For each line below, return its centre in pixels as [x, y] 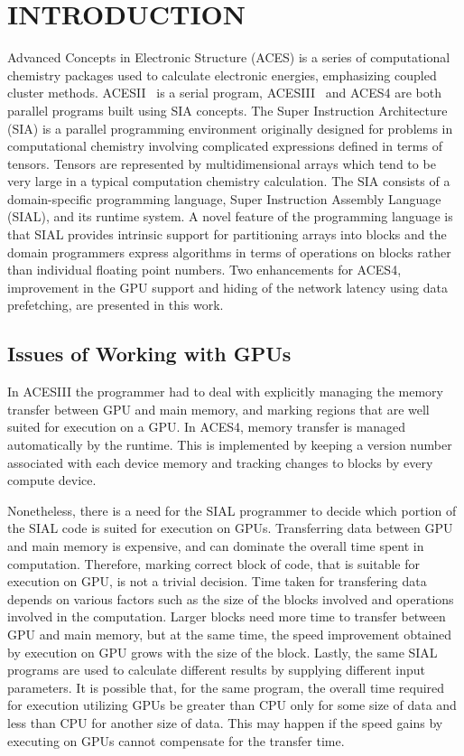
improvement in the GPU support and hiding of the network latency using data [227, 287]
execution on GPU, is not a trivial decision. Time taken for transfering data [217, 581]
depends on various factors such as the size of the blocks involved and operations [231, 598]
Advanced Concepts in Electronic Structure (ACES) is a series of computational [229, 57]
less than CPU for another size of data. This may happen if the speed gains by [225, 722]
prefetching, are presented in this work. [116, 305]
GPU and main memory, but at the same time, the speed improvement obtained [230, 634]
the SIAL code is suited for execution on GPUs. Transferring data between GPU [230, 528]
